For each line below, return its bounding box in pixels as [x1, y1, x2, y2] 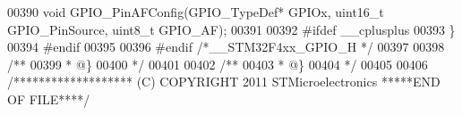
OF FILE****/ [7, 89, 90, 108]
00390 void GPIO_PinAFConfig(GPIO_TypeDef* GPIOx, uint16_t [7, 3, 384, 21]
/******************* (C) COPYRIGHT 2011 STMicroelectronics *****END [7, 72, 441, 91]
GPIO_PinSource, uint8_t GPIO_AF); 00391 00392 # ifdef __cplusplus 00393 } [7, 20, 456, 38]
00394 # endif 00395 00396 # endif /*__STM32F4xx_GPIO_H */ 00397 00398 [7, 37, 445, 56]
